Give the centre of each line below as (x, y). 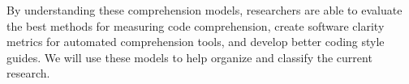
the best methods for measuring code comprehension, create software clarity (196, 25)
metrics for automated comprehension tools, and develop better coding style (196, 42)
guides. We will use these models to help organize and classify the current (189, 57)
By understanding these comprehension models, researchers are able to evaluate (204, 10)
